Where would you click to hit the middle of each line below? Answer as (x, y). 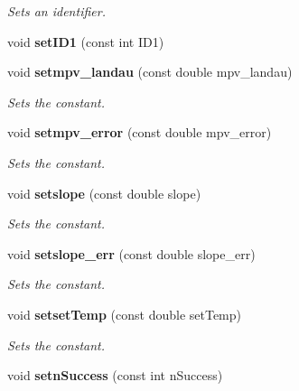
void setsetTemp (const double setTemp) (125, 314)
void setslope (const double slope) (104, 193)
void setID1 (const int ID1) (86, 41)
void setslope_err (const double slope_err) (131, 253)
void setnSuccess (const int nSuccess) (115, 375)
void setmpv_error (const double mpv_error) (140, 132)
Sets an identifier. (56, 11)
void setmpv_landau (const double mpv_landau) (150, 72)
